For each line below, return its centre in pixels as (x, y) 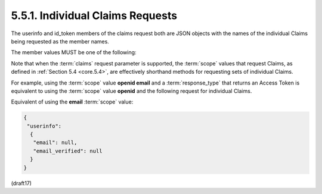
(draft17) (21, 183)
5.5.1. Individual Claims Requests (94, 15)
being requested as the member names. (60, 41)
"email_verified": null (68, 151)
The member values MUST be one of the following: (74, 52)
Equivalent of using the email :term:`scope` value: (72, 102)
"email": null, (55, 143)
